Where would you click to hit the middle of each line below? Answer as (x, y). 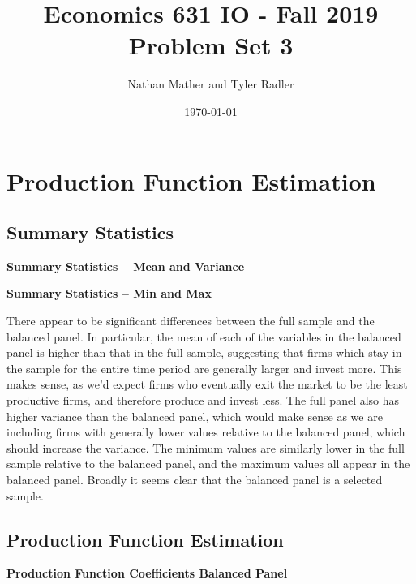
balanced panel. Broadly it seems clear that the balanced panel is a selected (195, 480)
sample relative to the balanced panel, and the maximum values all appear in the (208, 464)
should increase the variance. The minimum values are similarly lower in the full (206, 447)
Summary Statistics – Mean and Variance (126, 266)
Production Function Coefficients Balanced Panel (147, 573)
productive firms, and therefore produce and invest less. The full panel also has (203, 400)
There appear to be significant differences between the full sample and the (191, 321)
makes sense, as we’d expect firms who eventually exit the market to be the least (207, 384)
